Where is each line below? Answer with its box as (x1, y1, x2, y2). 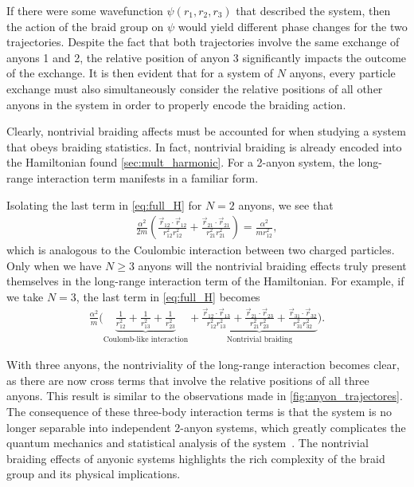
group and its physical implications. (6, 465, 181, 482)
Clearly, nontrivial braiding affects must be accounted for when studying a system (6, 123, 406, 139)
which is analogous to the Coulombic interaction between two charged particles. (6, 242, 395, 258)
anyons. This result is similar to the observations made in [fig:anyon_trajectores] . (6, 387, 403, 404)
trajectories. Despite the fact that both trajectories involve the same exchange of (6, 33, 400, 50)
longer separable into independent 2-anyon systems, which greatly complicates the (6, 418, 406, 435)
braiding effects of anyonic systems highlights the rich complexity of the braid (6, 450, 385, 466)
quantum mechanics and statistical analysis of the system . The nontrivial (6, 434, 369, 451)
